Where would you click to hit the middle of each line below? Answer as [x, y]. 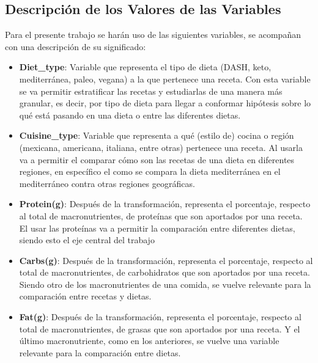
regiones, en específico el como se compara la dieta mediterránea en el [150, 171]
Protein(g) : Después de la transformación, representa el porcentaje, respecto [165, 204]
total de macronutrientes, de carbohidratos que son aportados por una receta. [165, 272]
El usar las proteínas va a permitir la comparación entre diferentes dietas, [157, 228]
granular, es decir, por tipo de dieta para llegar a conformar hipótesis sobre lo [165, 103]
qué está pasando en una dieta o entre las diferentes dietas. [130, 115]
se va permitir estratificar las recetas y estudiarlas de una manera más [151, 91]
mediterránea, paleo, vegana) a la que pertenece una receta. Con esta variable [165, 79]
